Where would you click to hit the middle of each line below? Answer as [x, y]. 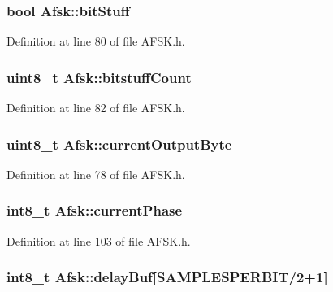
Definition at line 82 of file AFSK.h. [96, 108]
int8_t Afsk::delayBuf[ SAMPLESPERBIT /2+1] [167, 277]
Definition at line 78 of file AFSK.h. [96, 174]
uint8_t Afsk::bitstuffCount [99, 77]
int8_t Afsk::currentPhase [95, 210]
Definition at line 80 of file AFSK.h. [96, 41]
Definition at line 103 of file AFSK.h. [99, 240]
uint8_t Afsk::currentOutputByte [119, 144]
